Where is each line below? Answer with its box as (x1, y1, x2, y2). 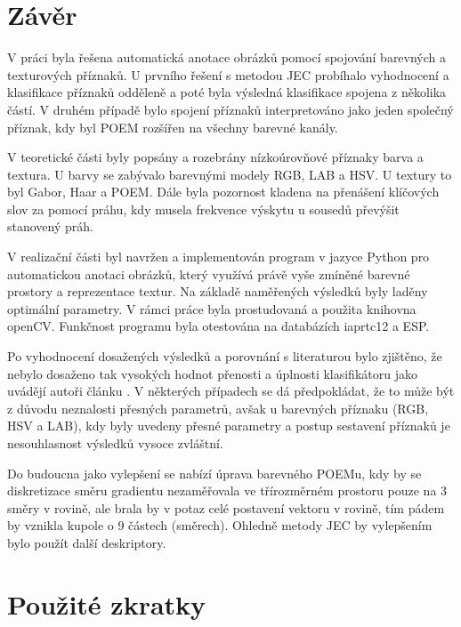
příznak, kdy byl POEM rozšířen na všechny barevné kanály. (7, 117, 338, 136)
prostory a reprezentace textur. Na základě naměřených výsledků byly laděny (7, 282, 428, 301)
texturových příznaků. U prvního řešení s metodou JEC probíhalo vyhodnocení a (7, 65, 449, 84)
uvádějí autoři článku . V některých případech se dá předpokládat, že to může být (7, 382, 455, 400)
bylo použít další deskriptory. (7, 533, 166, 551)
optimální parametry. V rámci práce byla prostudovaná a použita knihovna (7, 299, 417, 318)
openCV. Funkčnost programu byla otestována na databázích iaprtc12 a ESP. (7, 317, 430, 335)
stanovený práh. (7, 217, 93, 236)
